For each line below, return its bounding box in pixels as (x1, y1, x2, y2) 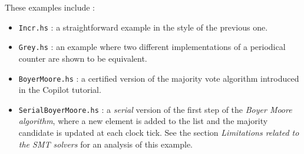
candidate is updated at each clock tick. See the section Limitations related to (18, 126, 299, 138)
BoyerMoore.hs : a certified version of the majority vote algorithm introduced (18, 72, 299, 84)
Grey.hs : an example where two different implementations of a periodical (18, 41, 286, 53)
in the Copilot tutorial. (18, 83, 101, 96)
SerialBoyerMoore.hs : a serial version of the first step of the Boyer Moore (18, 103, 292, 115)
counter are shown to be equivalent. (18, 52, 147, 64)
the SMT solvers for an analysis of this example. (18, 138, 193, 150)
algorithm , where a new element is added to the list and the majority (18, 115, 268, 127)
